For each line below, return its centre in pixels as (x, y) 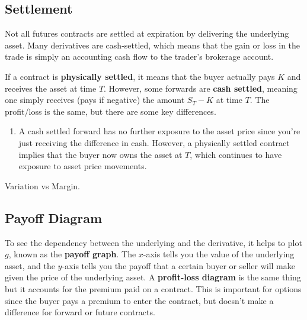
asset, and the (30, 265)
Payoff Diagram (54, 217)
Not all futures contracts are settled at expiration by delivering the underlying (147, 33)
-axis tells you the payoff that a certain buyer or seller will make (178, 265)
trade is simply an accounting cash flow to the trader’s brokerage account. (139, 56)
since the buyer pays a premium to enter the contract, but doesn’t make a (139, 300)
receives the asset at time (51, 88)
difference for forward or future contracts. (80, 312)
